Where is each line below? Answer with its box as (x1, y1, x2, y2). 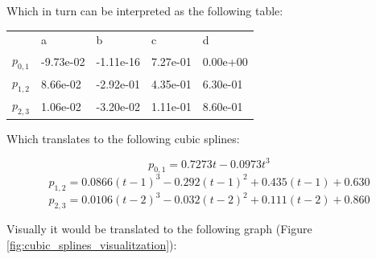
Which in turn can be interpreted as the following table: (6, 2, 283, 18)
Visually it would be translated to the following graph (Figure (6, 220, 312, 237)
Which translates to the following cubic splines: (6, 129, 240, 146)
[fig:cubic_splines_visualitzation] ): (6, 236, 177, 253)
